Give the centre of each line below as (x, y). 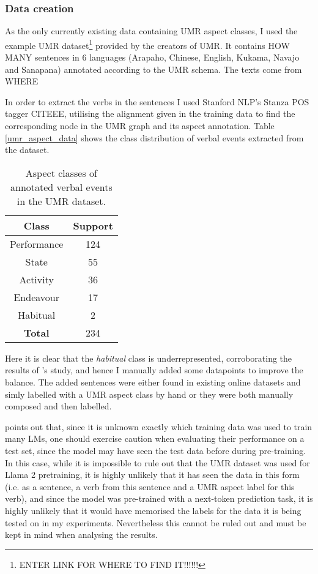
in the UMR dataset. (61, 201)
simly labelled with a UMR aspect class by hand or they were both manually (149, 394)
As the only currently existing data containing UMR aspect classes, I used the (151, 31)
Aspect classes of (61, 173)
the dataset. (27, 150)
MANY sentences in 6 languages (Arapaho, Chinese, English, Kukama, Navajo (152, 57)
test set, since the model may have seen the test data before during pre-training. (156, 450)
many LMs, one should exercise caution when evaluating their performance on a (155, 438)
